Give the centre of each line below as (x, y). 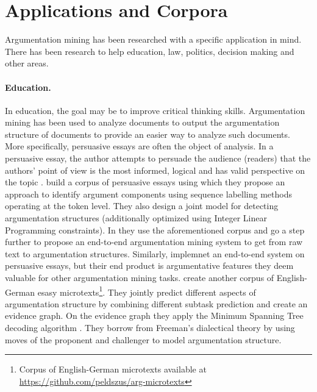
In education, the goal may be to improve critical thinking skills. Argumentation (155, 110)
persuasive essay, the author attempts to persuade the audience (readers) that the (158, 158)
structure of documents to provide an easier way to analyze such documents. (148, 134)
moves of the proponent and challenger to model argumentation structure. (143, 339)
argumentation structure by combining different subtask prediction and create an (156, 303)
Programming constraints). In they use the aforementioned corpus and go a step (155, 230)
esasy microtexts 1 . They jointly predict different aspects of (147, 291)
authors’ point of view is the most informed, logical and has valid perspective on (155, 170)
